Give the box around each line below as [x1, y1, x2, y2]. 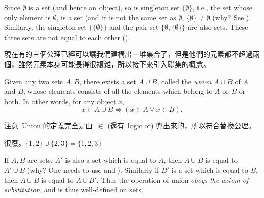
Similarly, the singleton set [4, 22, 87, 32]
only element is [4, 12, 51, 22]
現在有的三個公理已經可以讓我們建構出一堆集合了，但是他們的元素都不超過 [4, 49, 253, 59]
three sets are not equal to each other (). [4, 31, 130, 42]
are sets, [27, 154, 53, 165]
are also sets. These [188, 22, 248, 32]
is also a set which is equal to [65, 154, 156, 165]
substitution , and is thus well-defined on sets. [4, 184, 143, 195]
